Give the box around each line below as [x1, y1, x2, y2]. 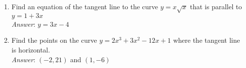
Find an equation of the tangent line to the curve [11, 1, 158, 11]
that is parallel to [190, 1, 242, 11]
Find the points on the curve [11, 35, 97, 45]
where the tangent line [173, 35, 240, 45]
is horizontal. [11, 44, 50, 54]
